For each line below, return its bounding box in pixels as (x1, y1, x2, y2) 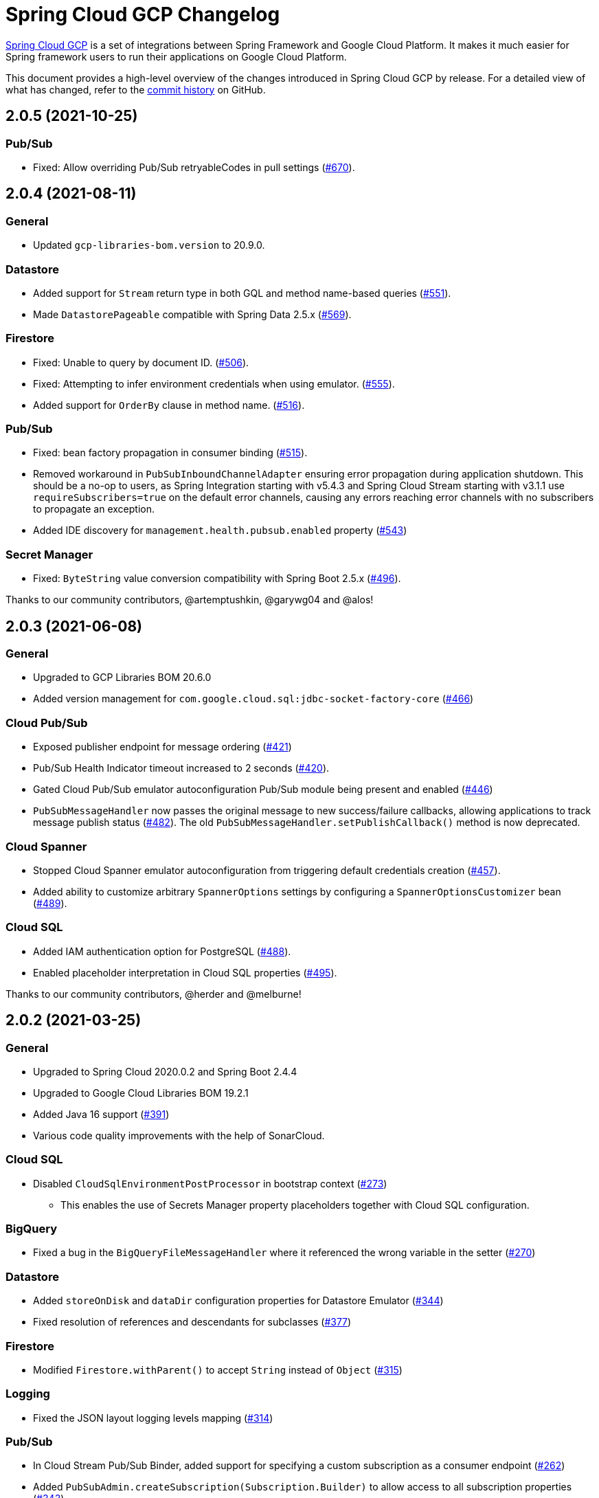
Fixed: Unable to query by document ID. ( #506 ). (33, 356, 249, 368)
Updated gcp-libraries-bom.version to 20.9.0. (33, 239, 265, 251)
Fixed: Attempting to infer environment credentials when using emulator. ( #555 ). (33, 377, 395, 390)
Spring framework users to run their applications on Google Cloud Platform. (5, 50, 347, 63)
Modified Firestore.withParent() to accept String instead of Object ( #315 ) (33, 1363, 403, 1376)
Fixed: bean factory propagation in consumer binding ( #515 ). (33, 447, 308, 459)
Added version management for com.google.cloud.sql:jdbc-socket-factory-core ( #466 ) (33, 693, 474, 705)
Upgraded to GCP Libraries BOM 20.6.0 (33, 671, 212, 684)
